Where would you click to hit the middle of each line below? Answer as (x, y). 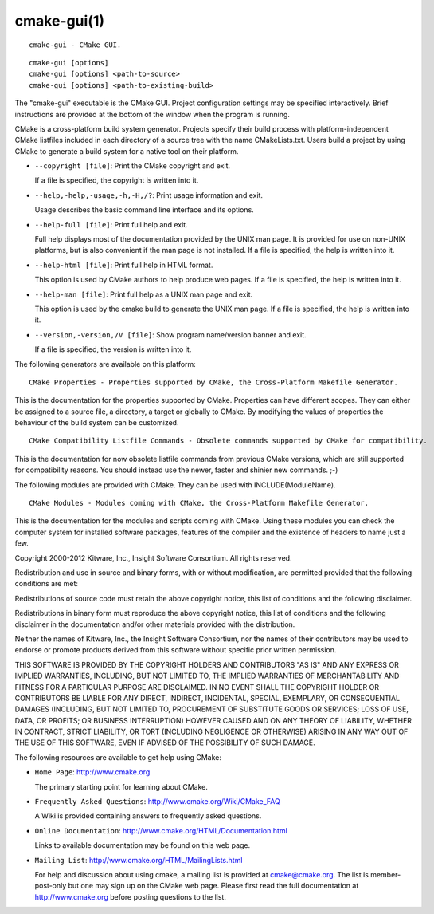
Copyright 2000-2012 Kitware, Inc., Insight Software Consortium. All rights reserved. (153, 557)
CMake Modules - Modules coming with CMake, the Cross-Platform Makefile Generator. (199, 503)
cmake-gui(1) (60, 21)
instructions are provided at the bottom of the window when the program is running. (152, 114)
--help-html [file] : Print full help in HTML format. (124, 265)
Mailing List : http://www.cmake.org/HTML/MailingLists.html (139, 860)
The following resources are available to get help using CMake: (118, 757)
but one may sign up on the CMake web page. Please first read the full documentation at (213, 886)
